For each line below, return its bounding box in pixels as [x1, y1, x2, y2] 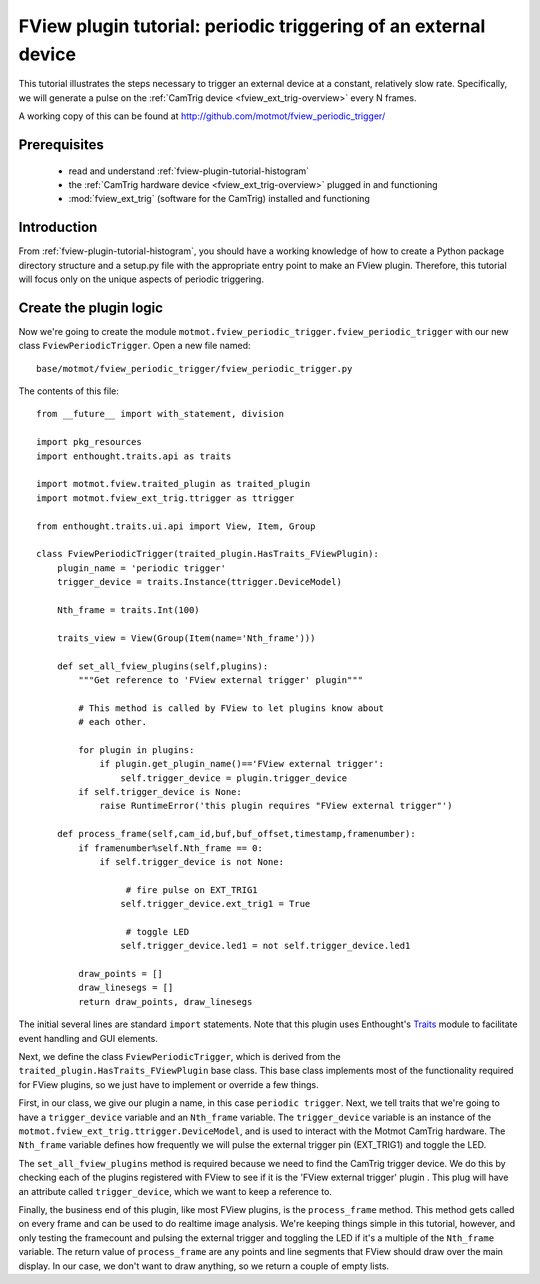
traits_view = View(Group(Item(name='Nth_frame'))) [56, 632, 316, 644]
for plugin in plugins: [78, 744, 195, 755]
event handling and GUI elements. [18, 1032, 159, 1044]
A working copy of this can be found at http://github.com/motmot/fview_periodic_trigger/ [18, 110, 386, 122]
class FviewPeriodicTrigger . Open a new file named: [18, 340, 251, 352]
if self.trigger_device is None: [78, 786, 242, 798]
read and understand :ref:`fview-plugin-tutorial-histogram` [68, 165, 310, 177]
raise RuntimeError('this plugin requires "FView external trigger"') [99, 800, 453, 812]
